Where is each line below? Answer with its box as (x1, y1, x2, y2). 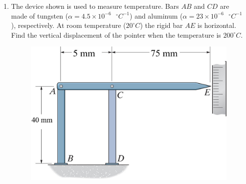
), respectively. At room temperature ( (11, 20, 126, 30)
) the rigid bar (140, 20, 183, 30)
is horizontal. (197, 20, 236, 30)
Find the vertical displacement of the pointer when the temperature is (11, 29, 221, 40)
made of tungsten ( (11, 10, 68, 21)
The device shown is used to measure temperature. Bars (11, 1, 179, 11)
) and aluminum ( (130, 10, 183, 21)
